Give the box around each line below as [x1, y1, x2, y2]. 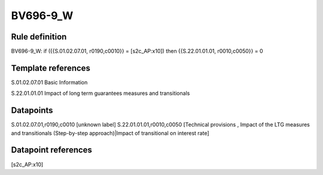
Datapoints [11, 105, 53, 116]
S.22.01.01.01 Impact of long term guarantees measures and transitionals [11, 90, 190, 97]
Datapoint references [11, 145, 93, 155]
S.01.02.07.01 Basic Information [11, 78, 88, 86]
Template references [11, 63, 91, 73]
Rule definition [11, 32, 67, 42]
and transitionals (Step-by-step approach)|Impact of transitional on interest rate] [11, 129, 209, 137]
